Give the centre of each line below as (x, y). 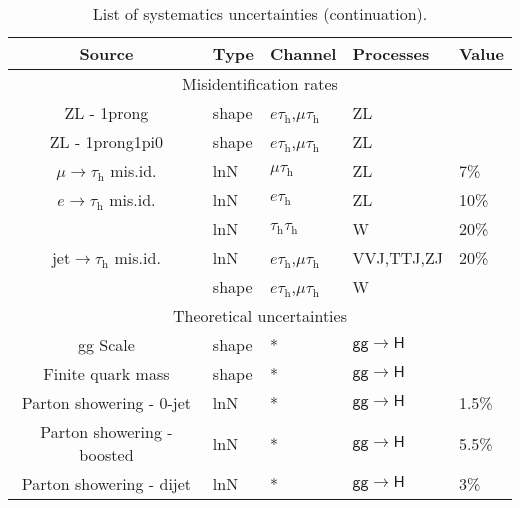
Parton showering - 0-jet (106, 402)
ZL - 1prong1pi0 (106, 141)
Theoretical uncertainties (260, 315)
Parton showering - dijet (106, 483)
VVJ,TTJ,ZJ (397, 257)
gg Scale (106, 344)
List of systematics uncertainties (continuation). (260, 13)
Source (106, 53)
